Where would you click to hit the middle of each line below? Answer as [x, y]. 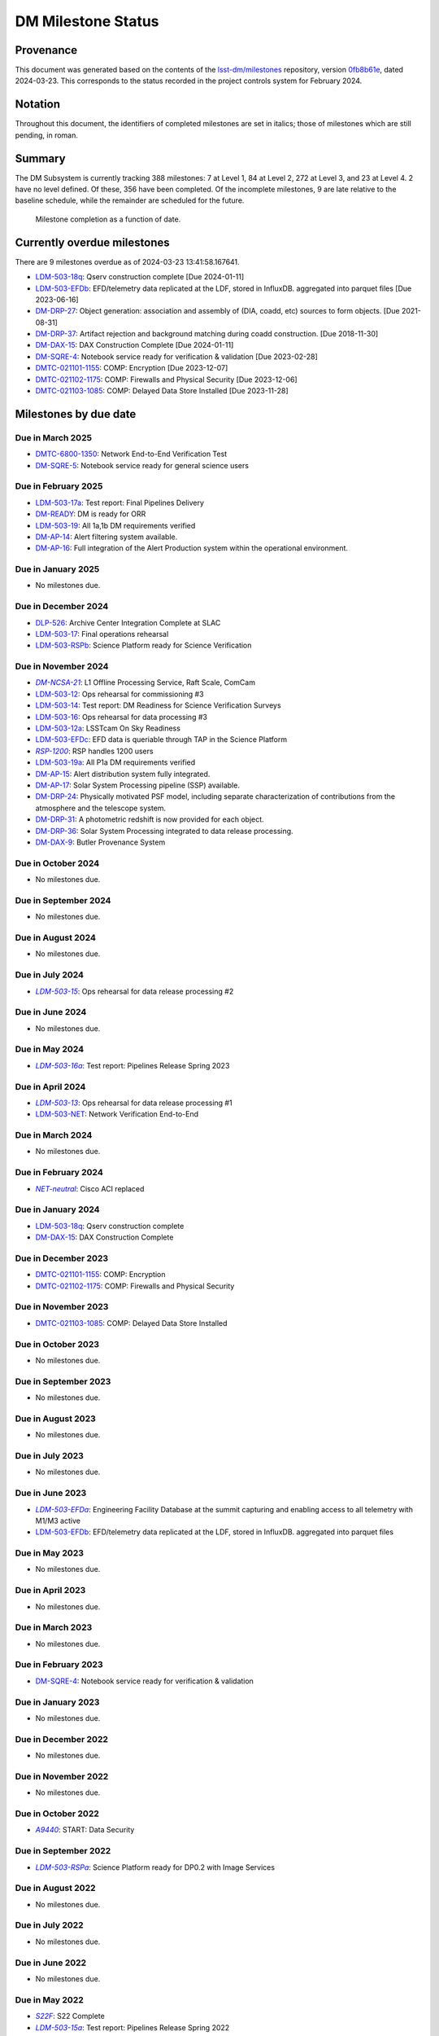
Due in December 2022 [62, 1739]
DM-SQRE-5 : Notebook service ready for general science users [142, 465]
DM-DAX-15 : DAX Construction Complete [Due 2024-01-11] [135, 345]
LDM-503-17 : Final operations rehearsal [102, 634]
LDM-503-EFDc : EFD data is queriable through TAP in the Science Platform [161, 739]
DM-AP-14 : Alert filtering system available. [106, 537]
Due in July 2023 [50, 1456]
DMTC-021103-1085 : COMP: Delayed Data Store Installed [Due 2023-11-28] [162, 391]
